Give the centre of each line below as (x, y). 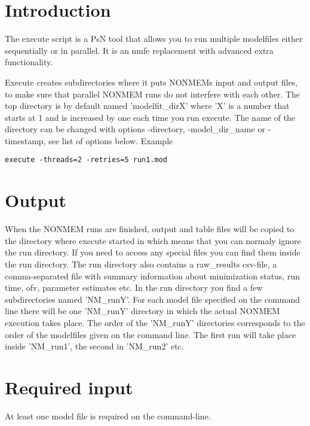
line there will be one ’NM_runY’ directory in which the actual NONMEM (142, 311)
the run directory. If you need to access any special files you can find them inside (153, 252)
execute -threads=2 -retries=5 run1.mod (86, 160)
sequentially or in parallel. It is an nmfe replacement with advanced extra (139, 50)
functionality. (29, 62)
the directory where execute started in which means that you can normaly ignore (153, 240)
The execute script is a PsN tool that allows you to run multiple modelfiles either (154, 39)
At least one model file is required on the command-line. (108, 416)
